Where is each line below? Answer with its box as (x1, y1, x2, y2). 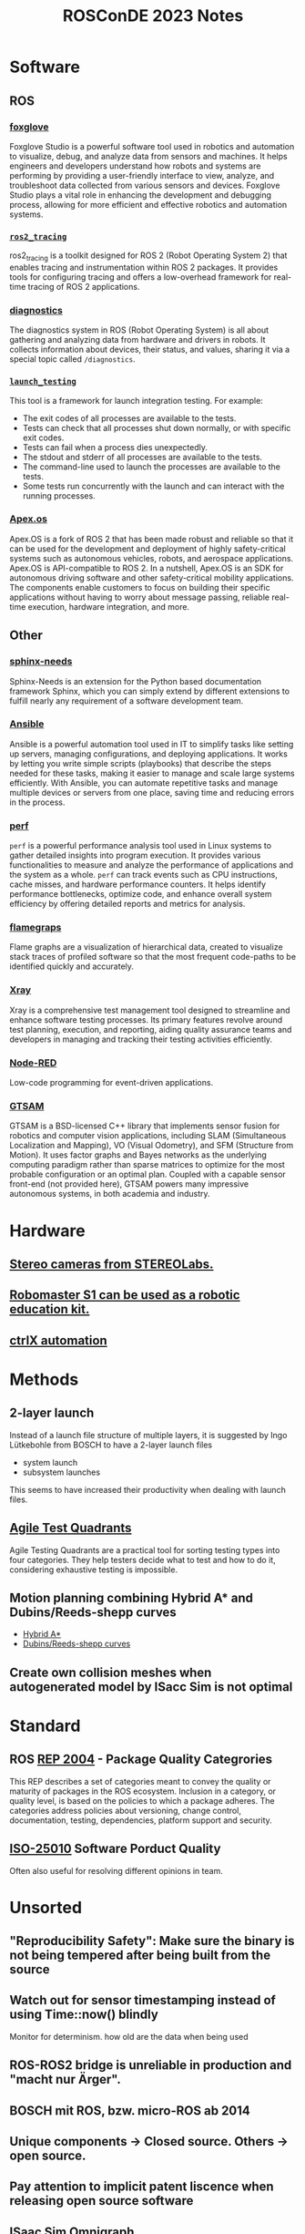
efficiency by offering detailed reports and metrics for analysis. (9, 899, 246, 910)
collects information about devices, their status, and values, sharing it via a (9, 344, 290, 355)
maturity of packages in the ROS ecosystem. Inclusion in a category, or (9, 1786, 276, 1796)
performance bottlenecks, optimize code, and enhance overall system (9, 889, 272, 900)
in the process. (9, 797, 66, 808)
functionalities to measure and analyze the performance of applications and (9, 860, 294, 870)
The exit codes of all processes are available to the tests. (22, 412, 237, 424)
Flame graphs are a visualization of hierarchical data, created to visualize (9, 942, 284, 952)
